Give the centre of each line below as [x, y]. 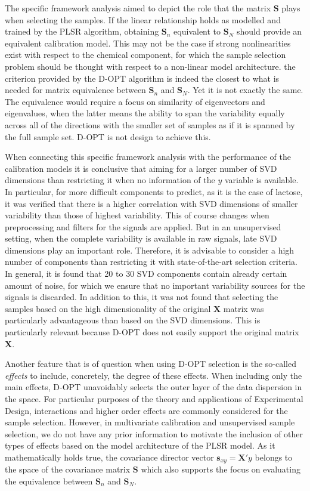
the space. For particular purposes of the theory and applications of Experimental [154, 399]
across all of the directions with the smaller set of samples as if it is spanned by [150, 124]
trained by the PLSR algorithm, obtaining [82, 31]
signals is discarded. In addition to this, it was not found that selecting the [142, 297]
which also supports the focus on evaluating [221, 469]
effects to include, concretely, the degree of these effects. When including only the [154, 375]
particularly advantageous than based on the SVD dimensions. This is [133, 320]
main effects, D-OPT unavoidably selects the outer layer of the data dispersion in [154, 387]
